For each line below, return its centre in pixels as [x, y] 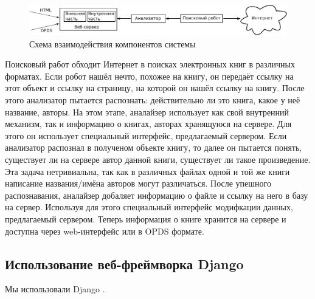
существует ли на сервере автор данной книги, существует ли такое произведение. [158, 160]
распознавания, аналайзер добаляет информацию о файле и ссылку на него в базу [157, 195]
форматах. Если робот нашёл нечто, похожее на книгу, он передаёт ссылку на [149, 76]
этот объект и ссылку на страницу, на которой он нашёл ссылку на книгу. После [155, 88]
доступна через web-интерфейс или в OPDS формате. [105, 231]
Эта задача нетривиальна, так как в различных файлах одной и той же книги [147, 171]
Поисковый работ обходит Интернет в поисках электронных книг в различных [150, 64]
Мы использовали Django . [55, 289]
